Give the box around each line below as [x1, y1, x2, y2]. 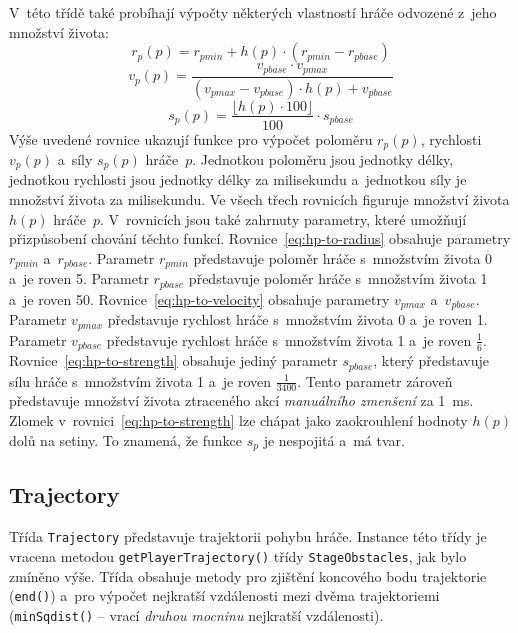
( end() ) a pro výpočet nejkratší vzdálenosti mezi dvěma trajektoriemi [9, 585, 440, 606]
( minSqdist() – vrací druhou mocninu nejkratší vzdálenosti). [9, 604, 384, 625]
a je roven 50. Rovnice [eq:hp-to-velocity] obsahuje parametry [9, 288, 390, 309]
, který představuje [373, 350, 489, 371]
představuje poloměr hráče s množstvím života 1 [188, 268, 488, 289]
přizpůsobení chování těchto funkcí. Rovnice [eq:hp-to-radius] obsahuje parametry [9, 228, 511, 249]
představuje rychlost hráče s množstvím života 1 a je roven [106, 329, 472, 350]
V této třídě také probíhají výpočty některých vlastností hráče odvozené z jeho [9, 2, 497, 22]
